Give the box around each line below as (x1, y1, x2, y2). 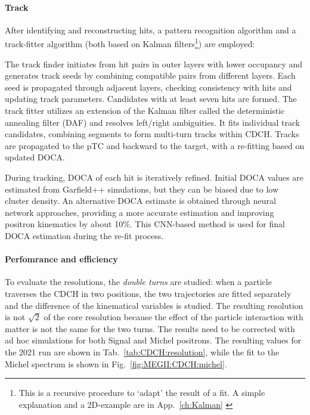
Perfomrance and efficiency (5, 253, 118, 265)
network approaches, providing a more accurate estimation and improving (5, 206, 274, 218)
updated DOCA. (5, 151, 65, 163)
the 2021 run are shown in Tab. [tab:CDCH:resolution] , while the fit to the (5, 345, 280, 358)
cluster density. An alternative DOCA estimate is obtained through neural (5, 194, 276, 207)
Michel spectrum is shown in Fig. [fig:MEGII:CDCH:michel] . (5, 357, 227, 370)
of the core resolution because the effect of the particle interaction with (44, 311, 303, 323)
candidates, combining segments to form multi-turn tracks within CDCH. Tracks (5, 128, 299, 140)
